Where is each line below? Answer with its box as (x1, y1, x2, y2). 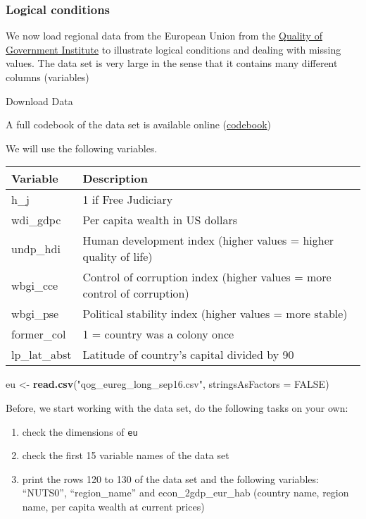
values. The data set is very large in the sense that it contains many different (6, 56, 338, 71)
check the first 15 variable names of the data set (22, 448, 229, 463)
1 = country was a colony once (82, 326, 234, 343)
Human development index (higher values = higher (82, 232, 334, 249)
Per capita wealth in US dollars (82, 212, 237, 228)
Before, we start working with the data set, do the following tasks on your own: (6, 400, 348, 415)
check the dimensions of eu (22, 424, 138, 439)
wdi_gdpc (11, 212, 61, 228)
